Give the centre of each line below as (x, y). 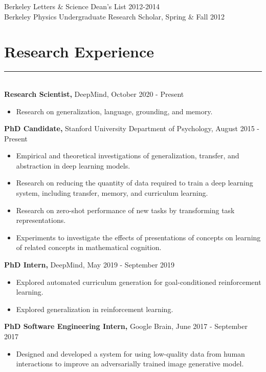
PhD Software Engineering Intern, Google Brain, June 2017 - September (126, 326)
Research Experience (79, 51)
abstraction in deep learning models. (73, 165)
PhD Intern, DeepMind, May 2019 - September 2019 (90, 265)
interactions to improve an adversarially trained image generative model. (130, 364)
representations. (41, 220)
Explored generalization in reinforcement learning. (95, 309)
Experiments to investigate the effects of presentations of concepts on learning (138, 237)
